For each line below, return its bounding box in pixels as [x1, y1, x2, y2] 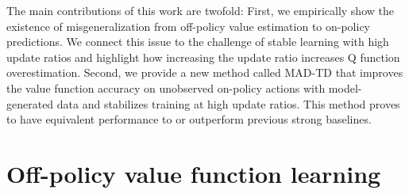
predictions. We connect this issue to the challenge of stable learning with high [6, 33, 389, 50]
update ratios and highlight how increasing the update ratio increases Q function [6, 48, 400, 65]
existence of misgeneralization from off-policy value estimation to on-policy [6, 17, 371, 34]
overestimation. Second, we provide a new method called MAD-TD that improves [6, 64, 403, 81]
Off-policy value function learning [6, 157, 381, 189]
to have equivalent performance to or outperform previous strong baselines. [6, 111, 372, 127]
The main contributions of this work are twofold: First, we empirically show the [6, 2, 394, 18]
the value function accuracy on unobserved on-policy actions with [6, 79, 326, 96]
